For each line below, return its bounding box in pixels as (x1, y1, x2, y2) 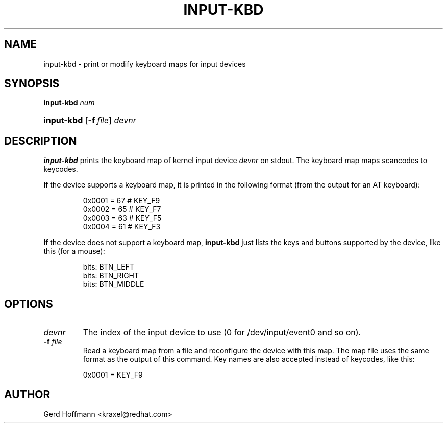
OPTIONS (4, 297, 53, 310)
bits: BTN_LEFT (83, 262, 135, 272)
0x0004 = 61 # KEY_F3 (83, 222, 161, 231)
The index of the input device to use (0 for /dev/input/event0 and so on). (83, 327, 361, 338)
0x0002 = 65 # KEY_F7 (83, 205, 161, 214)
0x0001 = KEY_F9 (83, 370, 143, 380)
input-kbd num (43, 98, 95, 108)
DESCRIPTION (4, 134, 77, 147)
